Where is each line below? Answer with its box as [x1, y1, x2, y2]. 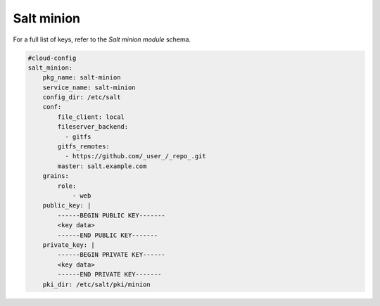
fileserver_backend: [57, 123, 129, 131]
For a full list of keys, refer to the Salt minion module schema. [13, 35, 191, 44]
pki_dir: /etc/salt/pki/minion [42, 280, 151, 288]
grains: [42, 172, 70, 180]
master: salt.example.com [57, 162, 147, 170]
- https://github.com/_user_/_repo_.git [64, 152, 207, 160]
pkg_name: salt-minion [42, 74, 121, 82]
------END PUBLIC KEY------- [57, 231, 158, 239]
